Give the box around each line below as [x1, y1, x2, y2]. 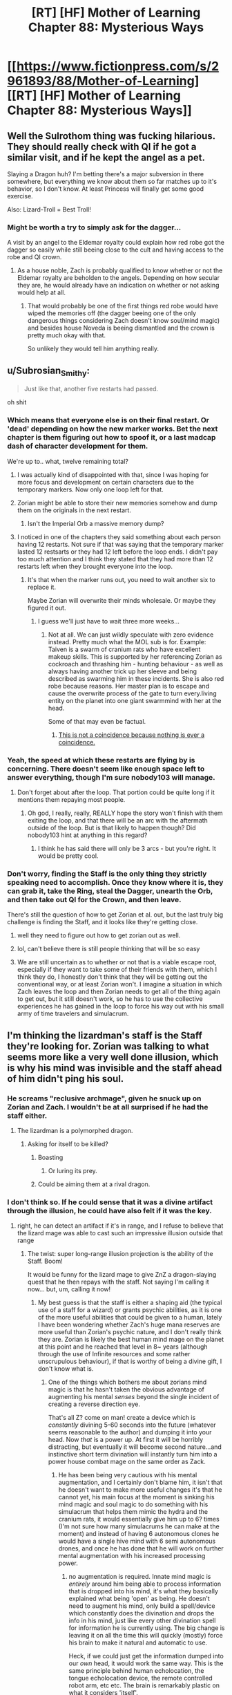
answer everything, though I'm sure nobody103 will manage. [7, 772, 215, 782]
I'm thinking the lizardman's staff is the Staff [7, 1029, 202, 1041]
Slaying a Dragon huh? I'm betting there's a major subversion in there [7, 170, 204, 178]
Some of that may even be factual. [48, 717, 146, 725]
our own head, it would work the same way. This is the [68, 1659, 224, 1667]
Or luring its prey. [48, 1166, 98, 1174]
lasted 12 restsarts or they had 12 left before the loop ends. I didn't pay [17, 547, 218, 556]
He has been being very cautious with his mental [58, 1471, 197, 1479]
